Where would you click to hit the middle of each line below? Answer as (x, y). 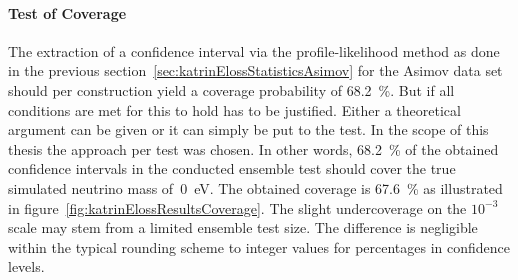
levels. (26, 266)
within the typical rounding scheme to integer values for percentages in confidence (259, 246)
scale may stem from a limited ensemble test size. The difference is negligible (243, 227)
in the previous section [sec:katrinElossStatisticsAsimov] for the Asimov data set (255, 70)
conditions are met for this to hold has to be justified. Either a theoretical (234, 109)
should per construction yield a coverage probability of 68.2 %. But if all (231, 89)
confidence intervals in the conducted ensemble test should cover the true (232, 168)
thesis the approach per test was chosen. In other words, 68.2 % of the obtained (253, 148)
